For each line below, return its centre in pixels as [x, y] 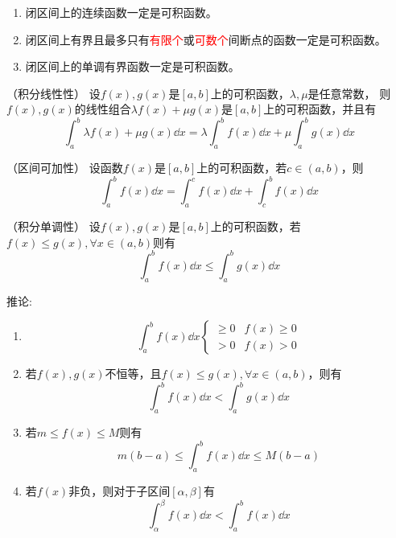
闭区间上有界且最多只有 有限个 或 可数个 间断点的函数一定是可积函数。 [206, 39]
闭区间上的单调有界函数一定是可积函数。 [132, 66]
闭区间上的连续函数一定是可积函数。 [121, 12]
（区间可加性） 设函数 [65, 168]
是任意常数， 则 [349, 93]
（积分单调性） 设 [54, 226]
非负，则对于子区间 [120, 491]
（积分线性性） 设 [54, 93]
